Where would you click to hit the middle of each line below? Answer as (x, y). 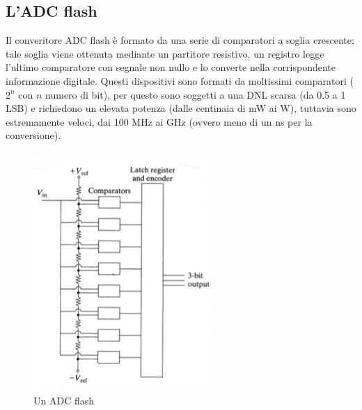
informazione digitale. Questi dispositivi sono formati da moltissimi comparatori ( (180, 80)
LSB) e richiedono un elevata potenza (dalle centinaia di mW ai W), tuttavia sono (181, 108)
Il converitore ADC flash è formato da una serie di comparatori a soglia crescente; (180, 40)
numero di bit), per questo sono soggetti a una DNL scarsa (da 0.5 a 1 (196, 94)
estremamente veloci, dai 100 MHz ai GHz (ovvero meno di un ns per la (159, 121)
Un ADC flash (64, 400)
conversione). (33, 135)
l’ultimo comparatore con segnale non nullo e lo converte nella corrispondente (171, 67)
